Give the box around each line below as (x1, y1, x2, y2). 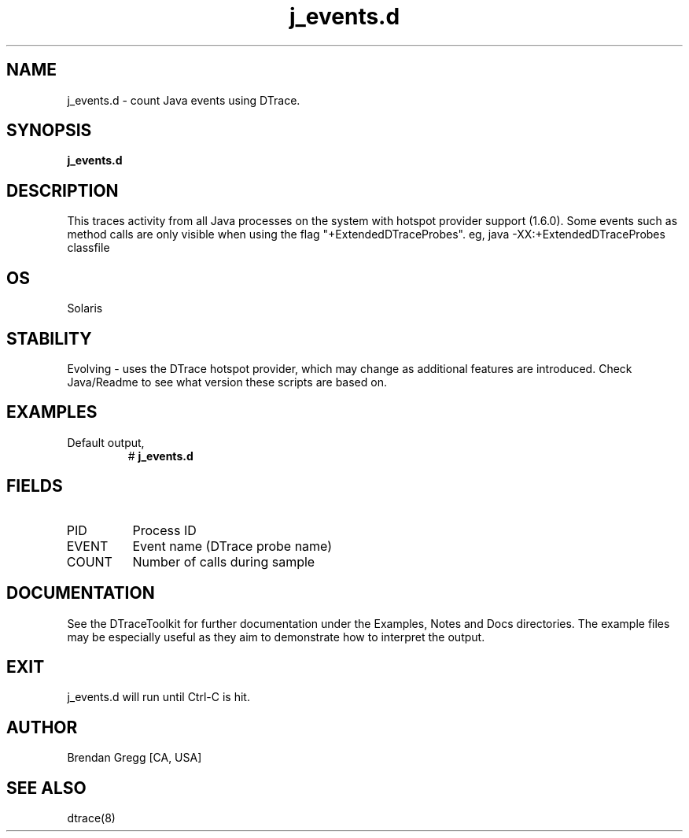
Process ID (132, 522, 197, 538)
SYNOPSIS (6, 120, 92, 141)
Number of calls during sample (132, 553, 315, 570)
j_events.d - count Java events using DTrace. (67, 93, 300, 107)
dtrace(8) (67, 811, 116, 825)
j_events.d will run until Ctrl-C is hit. (67, 690, 250, 704)
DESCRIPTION (6, 180, 119, 201)
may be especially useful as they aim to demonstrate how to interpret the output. (67, 629, 485, 644)
